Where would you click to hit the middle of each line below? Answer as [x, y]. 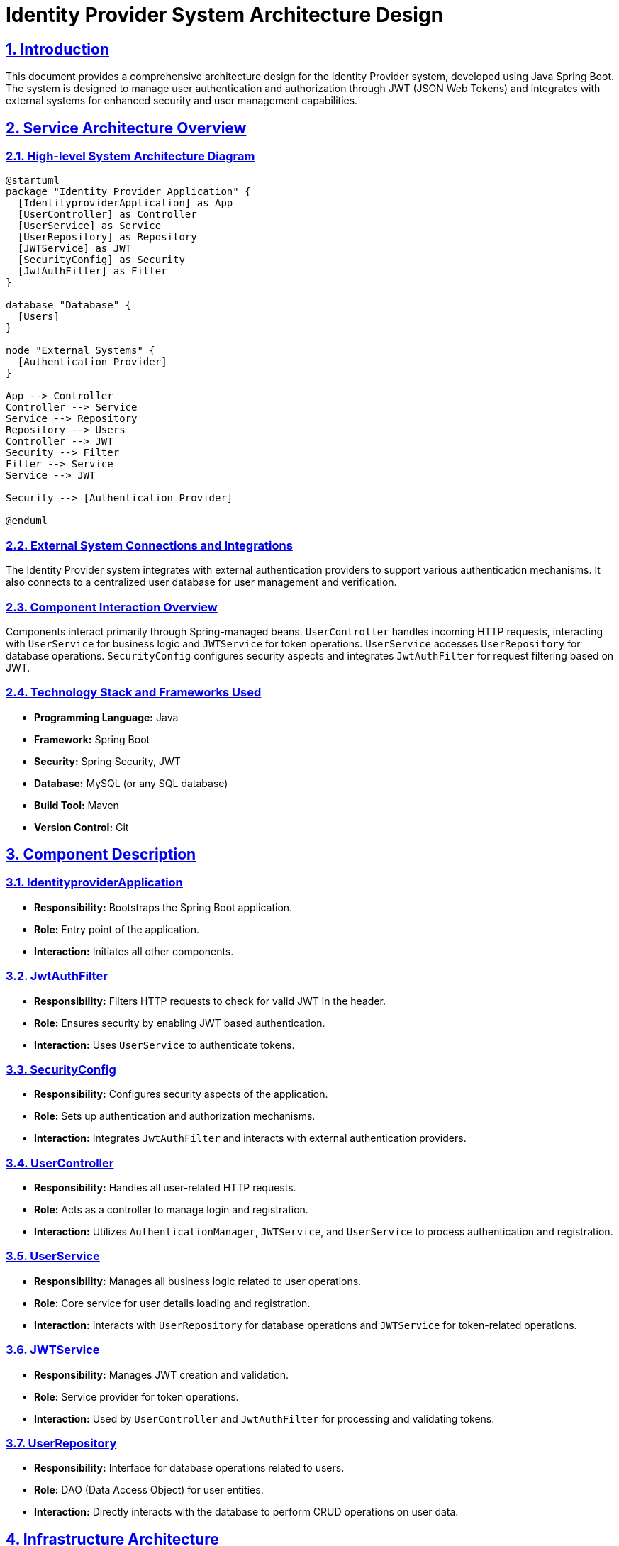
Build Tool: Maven [77, 805]
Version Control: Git [82, 827]
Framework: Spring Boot [92, 739]
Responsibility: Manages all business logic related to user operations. [198, 1281]
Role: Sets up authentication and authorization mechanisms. [175, 1116]
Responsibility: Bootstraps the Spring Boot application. [163, 907]
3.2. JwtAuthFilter [57, 976]
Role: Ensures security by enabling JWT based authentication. [180, 1023]
